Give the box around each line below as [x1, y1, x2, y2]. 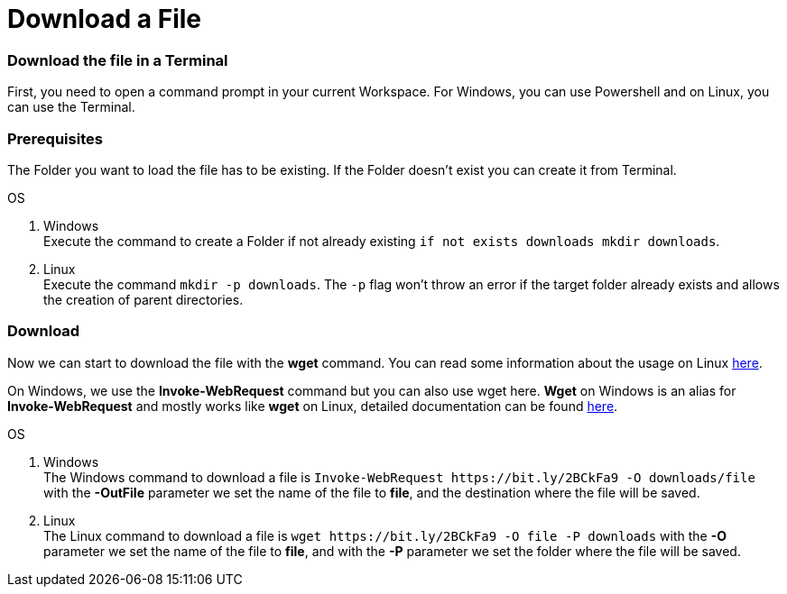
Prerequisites [7, 129, 103, 148]
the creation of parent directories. [43, 291, 244, 307]
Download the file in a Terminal [7, 50, 228, 69]
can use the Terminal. [7, 99, 135, 115]
